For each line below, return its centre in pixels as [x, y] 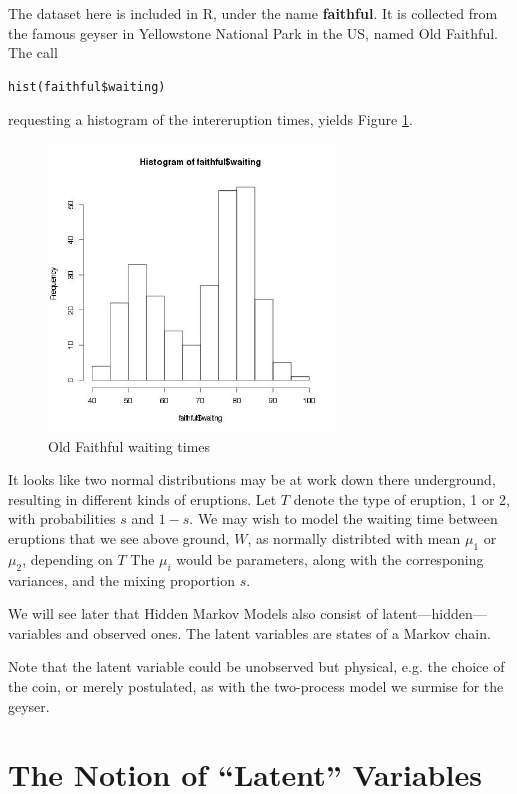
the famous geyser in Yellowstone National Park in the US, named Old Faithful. [253, 32]
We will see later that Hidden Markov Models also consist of [193, 613]
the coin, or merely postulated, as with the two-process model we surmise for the [256, 685]
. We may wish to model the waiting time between [343, 518]
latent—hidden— [434, 613]
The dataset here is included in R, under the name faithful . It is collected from [253, 13]
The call [33, 52]
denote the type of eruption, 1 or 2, [401, 498]
